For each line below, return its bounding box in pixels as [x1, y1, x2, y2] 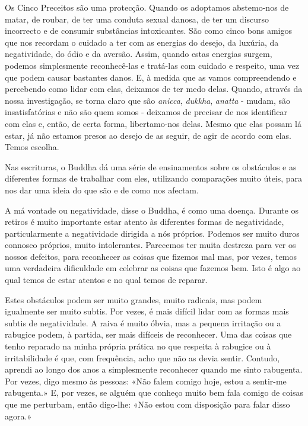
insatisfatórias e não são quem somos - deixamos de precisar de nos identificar [5, 106, 288, 118]
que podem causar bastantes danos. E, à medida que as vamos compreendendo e [5, 71, 297, 83]
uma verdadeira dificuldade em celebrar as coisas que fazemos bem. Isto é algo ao [5, 262, 301, 274]
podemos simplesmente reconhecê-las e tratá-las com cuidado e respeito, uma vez [5, 59, 299, 71]
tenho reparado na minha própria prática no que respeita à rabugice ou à [5, 340, 271, 352]
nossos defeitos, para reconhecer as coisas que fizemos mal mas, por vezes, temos [5, 250, 297, 262]
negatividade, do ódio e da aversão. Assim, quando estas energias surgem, [5, 47, 272, 60]
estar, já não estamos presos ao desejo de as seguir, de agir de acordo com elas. [5, 129, 292, 141]
